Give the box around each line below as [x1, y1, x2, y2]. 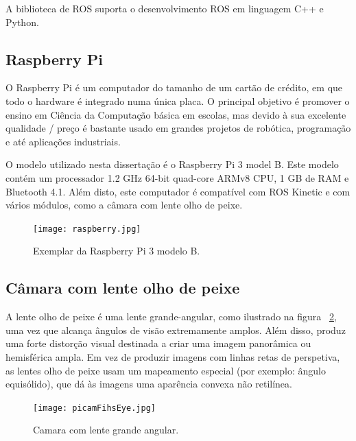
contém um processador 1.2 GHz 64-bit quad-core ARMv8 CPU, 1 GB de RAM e [5, 170, 349, 184]
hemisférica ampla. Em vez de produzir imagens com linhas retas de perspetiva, [5, 349, 340, 363]
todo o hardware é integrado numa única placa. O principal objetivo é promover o [5, 93, 350, 108]
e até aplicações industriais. [5, 134, 121, 148]
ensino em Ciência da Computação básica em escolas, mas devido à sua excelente [5, 107, 346, 121]
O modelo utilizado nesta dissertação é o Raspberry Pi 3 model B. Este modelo [5, 157, 339, 171]
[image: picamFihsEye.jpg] [33, 403, 156, 413]
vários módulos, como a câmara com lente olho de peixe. [5, 198, 243, 212]
